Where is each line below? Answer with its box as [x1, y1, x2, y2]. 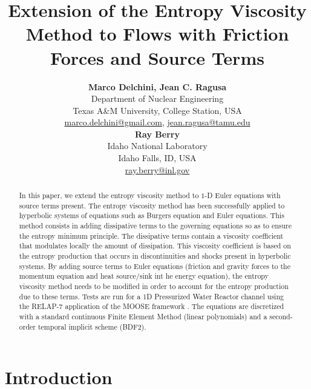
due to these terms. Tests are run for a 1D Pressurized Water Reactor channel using [19, 291, 284, 301]
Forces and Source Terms [50, 45, 264, 70]
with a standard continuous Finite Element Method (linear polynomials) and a [19, 311, 267, 321]
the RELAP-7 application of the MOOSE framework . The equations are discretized [19, 301, 284, 311]
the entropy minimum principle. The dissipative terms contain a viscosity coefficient [19, 230, 284, 241]
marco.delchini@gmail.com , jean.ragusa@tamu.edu [64, 116, 250, 128]
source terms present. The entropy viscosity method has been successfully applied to [19, 200, 285, 210]
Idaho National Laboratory [107, 139, 208, 152]
